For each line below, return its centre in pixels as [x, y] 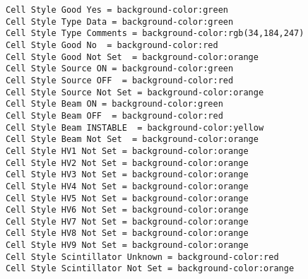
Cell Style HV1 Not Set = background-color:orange [127, 151]
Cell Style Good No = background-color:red [112, 45]
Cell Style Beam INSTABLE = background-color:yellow [135, 127]
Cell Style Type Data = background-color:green [120, 22]
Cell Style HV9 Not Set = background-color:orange [127, 245]
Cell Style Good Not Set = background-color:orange [132, 57]
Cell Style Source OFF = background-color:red [120, 80]
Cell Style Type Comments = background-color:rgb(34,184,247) [155, 34]
